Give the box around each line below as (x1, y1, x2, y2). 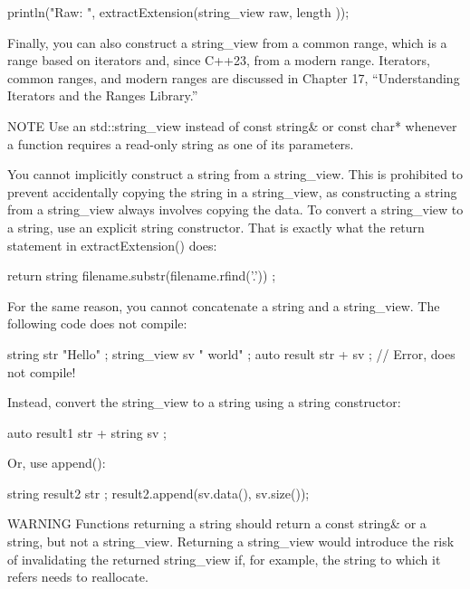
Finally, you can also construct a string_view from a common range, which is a (7, 33, 447, 52)
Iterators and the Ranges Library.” (7, 86, 198, 105)
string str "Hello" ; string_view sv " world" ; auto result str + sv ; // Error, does (7, 344, 456, 363)
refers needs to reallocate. (7, 567, 149, 586)
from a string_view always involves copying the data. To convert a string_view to (7, 200, 464, 219)
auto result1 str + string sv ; (7, 423, 167, 442)
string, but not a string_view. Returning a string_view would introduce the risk (7, 532, 455, 551)
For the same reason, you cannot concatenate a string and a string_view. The (7, 296, 440, 315)
